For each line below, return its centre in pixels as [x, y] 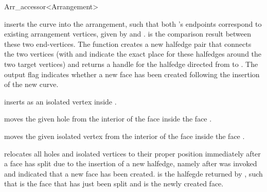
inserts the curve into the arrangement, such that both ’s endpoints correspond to [133, 23]
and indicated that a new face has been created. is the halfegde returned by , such [133, 173]
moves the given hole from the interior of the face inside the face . [108, 119]
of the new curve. [31, 84]
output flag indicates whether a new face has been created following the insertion [132, 74]
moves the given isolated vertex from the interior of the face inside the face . [124, 136]
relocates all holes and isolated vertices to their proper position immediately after [132, 153]
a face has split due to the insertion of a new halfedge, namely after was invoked [131, 163]
